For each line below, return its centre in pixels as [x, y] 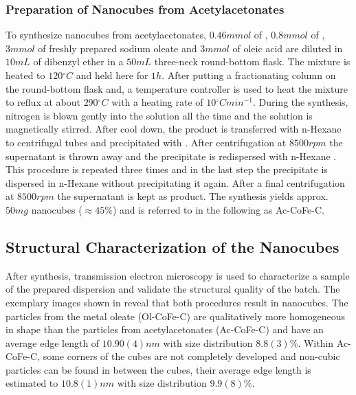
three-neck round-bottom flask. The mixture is [252, 61]
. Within [316, 342]
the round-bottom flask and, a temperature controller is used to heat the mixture [177, 88]
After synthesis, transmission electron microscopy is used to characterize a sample [178, 275]
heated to [25, 75]
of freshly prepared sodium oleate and [118, 48]
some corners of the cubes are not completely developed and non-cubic [191, 356]
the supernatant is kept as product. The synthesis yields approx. [193, 196]
